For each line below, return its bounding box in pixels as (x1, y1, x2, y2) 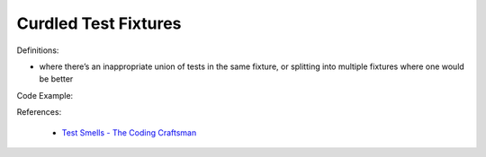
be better (39, 74, 74, 84)
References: (16, 107, 62, 118)
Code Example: (16, 90, 74, 100)
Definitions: (16, 45, 59, 56)
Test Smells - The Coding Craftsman (61, 126, 197, 138)
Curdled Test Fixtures (16, 13, 182, 33)
